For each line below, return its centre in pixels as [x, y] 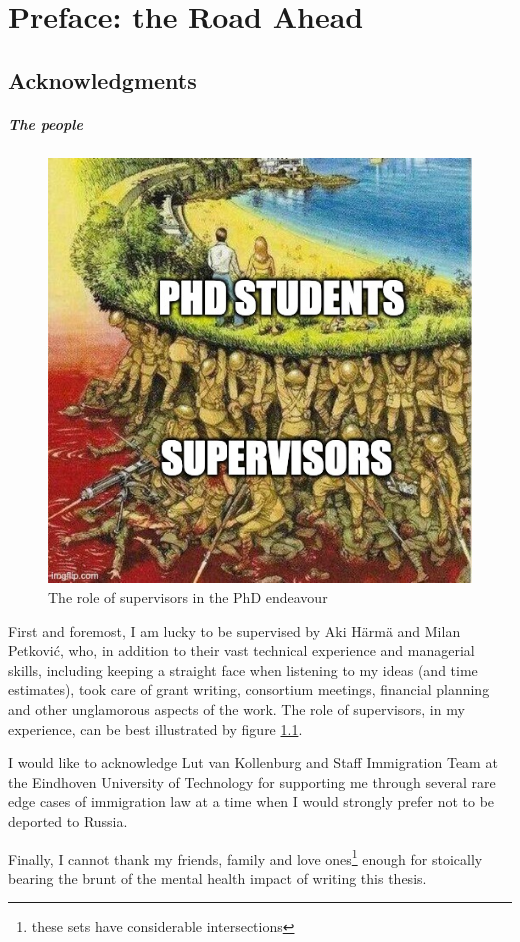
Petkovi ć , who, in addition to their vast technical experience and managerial [241, 650]
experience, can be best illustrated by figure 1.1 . [155, 728]
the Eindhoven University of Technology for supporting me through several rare [252, 781]
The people [45, 123]
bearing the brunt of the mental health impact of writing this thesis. [217, 877]
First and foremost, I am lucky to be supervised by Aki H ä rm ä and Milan [234, 630]
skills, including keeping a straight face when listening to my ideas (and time [243, 669]
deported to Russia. [68, 820]
